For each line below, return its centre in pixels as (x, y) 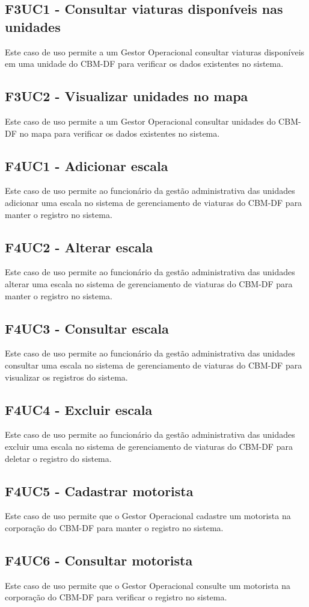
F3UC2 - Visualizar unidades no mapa (127, 96)
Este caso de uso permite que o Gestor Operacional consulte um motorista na (148, 585)
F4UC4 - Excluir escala (79, 409)
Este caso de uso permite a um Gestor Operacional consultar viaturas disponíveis (155, 51)
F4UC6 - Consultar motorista (99, 560)
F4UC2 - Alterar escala (79, 247)
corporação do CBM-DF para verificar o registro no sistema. (116, 597)
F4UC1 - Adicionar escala (87, 165)
